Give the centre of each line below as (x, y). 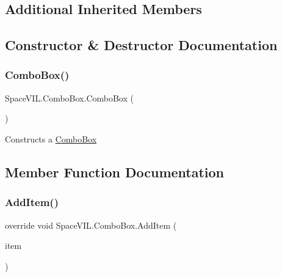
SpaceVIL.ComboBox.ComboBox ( (69, 98)
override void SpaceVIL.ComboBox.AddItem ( (91, 225)
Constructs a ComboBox (51, 138)
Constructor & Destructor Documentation (141, 45)
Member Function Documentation (115, 172)
